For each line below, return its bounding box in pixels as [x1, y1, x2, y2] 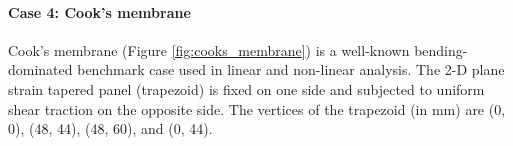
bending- [414, 39, 468, 60]
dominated [8, 59, 73, 80]
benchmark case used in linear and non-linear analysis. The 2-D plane [77, 59, 505, 80]
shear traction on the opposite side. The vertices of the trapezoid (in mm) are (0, [8, 98, 506, 119]
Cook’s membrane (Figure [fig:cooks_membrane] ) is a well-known [8, 39, 410, 60]
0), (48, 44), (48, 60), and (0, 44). [8, 118, 213, 139]
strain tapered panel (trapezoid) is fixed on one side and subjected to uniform [8, 78, 485, 99]
